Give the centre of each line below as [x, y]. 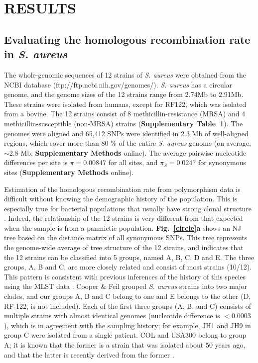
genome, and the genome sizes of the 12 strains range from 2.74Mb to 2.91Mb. [124, 94]
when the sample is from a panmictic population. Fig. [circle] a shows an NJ [123, 227]
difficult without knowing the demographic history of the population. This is [121, 199]
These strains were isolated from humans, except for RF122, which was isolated [125, 104]
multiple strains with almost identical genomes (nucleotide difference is [112, 316]
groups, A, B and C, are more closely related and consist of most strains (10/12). [128, 267]
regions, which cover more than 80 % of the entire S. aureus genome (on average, [128, 143]
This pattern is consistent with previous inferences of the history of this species [125, 276]
